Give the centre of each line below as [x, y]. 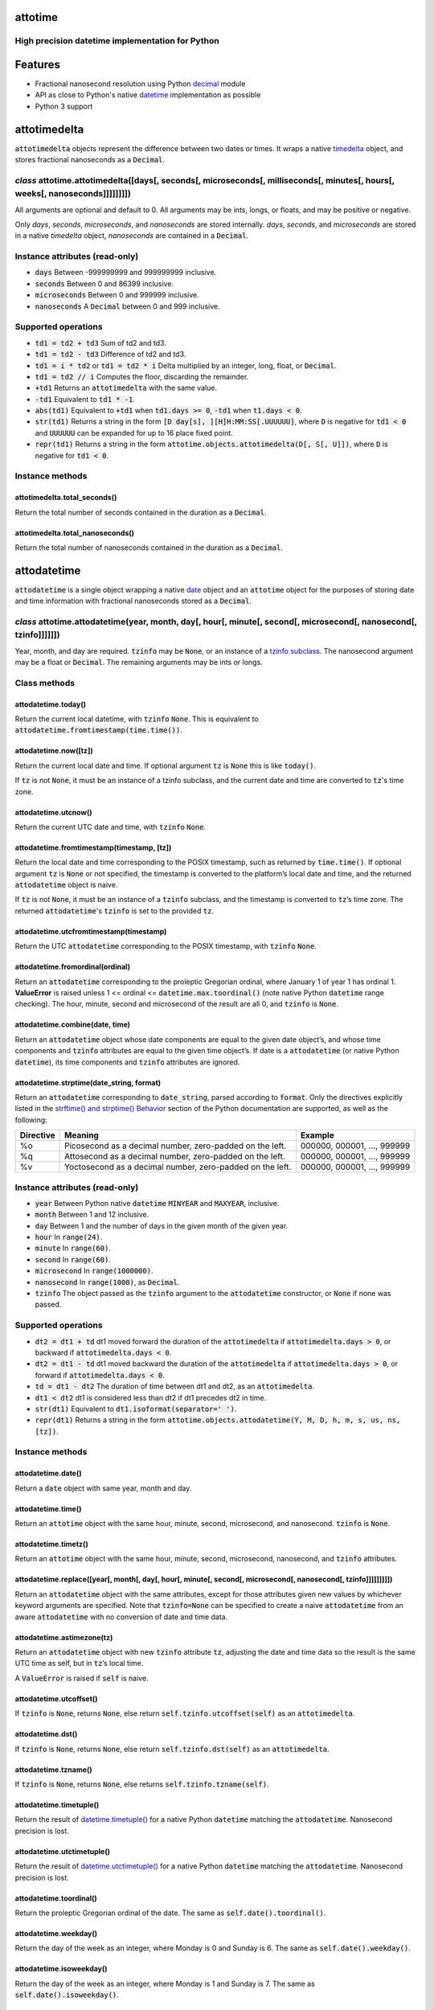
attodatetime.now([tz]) [54, 751]
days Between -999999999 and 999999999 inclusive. [126, 273]
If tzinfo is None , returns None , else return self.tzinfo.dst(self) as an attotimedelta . [172, 1749]
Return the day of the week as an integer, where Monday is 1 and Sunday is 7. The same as [165, 1983]
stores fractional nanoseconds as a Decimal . [90, 160]
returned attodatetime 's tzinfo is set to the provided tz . [115, 911]
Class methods [45, 683]
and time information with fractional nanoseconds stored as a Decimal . [133, 601]
